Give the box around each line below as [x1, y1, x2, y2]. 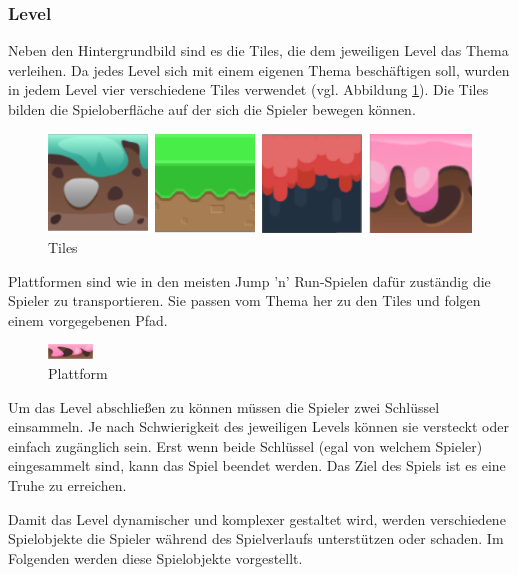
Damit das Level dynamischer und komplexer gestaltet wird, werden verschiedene [8, 508, 506, 529]
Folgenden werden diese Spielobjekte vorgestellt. [8, 547, 303, 568]
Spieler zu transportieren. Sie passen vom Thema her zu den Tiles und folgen [8, 290, 481, 311]
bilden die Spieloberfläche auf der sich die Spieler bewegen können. [8, 99, 416, 119]
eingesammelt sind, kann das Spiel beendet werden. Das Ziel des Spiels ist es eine [8, 455, 506, 476]
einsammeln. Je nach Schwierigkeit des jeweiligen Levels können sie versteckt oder [8, 416, 509, 437]
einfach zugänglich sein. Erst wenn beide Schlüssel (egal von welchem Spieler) [8, 435, 483, 456]
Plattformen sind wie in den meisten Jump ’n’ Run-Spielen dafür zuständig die [8, 270, 491, 291]
